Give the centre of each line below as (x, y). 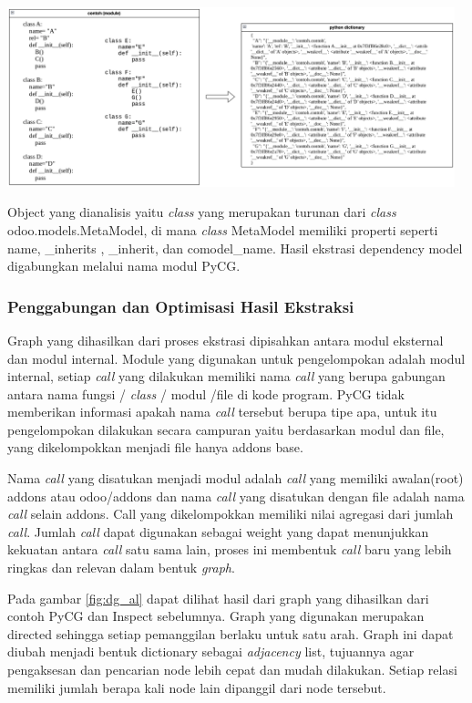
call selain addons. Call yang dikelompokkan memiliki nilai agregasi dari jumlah (231, 514)
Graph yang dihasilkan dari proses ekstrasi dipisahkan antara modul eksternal (226, 340)
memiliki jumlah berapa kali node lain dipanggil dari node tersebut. (197, 687)
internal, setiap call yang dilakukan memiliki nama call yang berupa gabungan (226, 376)
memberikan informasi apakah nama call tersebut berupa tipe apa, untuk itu (222, 412)
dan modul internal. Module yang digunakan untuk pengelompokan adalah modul (236, 358)
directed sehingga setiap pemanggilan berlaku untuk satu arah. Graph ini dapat (231, 633)
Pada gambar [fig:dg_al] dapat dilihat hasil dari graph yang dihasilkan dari (218, 598)
